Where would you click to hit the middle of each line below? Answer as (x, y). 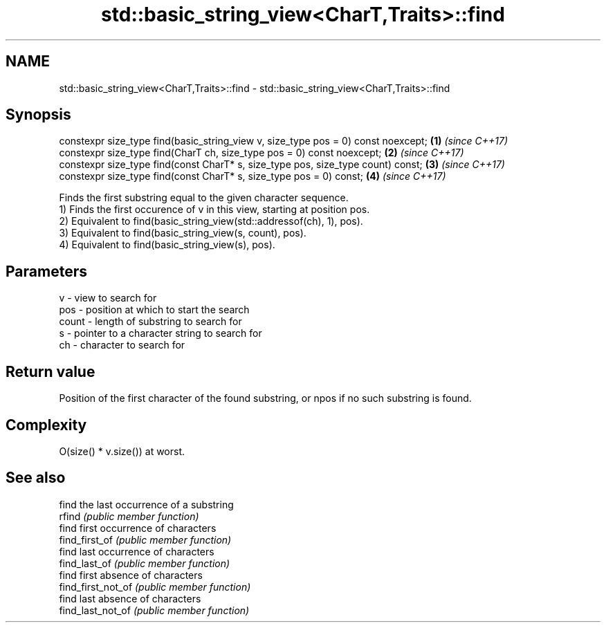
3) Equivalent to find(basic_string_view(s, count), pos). (183, 233)
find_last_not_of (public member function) (154, 610)
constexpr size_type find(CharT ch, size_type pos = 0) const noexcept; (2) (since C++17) (261, 153)
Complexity (46, 425)
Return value (50, 371)
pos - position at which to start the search (154, 310)
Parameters (46, 271)
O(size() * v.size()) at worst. (122, 451)
